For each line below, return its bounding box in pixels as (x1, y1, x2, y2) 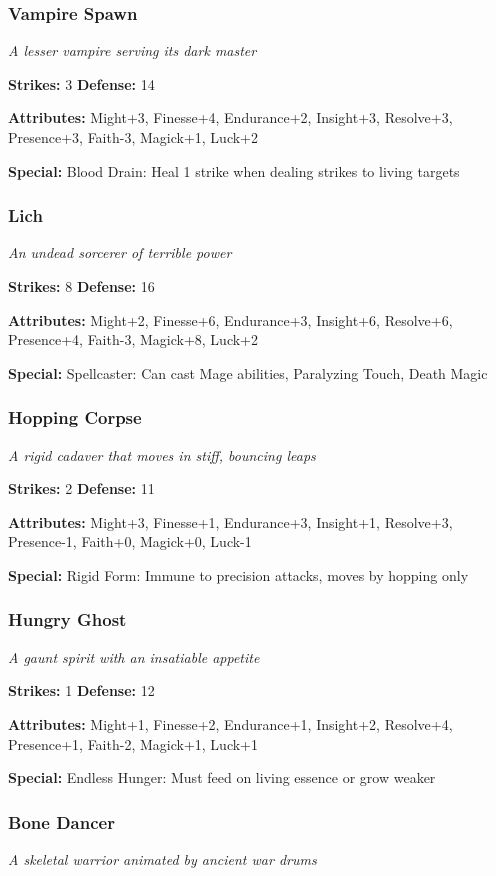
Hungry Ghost (8, 607, 127, 632)
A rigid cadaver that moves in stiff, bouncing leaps (8, 444, 316, 465)
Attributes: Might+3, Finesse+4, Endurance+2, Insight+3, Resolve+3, (8, 107, 453, 128)
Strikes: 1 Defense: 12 (8, 680, 155, 701)
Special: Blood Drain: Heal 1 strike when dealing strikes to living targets (8, 160, 460, 181)
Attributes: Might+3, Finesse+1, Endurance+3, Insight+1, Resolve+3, (8, 511, 453, 532)
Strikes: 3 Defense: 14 (8, 73, 155, 94)
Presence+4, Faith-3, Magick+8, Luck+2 (8, 329, 258, 350)
